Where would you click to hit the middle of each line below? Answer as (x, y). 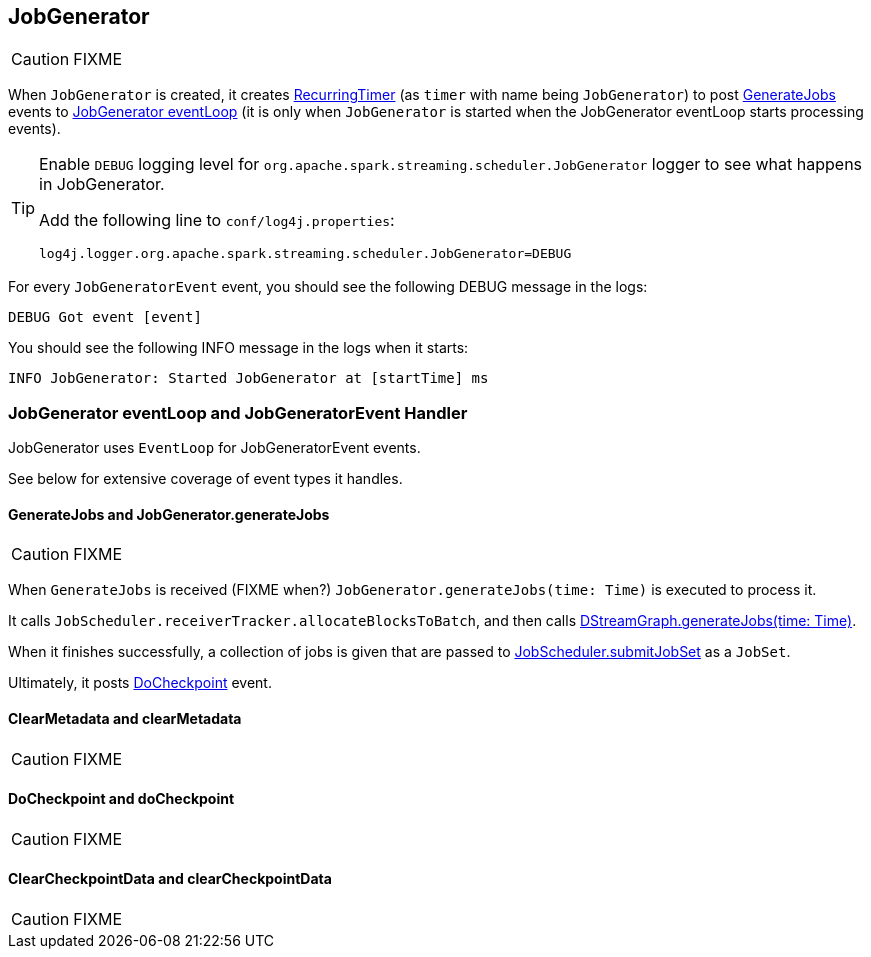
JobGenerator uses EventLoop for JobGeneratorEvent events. (214, 448)
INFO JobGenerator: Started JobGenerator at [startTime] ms (248, 378)
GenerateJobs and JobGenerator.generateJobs (169, 514)
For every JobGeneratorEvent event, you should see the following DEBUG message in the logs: (328, 287)
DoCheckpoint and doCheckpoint (121, 799)
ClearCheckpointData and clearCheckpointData (170, 879)
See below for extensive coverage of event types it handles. (205, 479)
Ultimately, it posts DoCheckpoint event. (140, 683)
